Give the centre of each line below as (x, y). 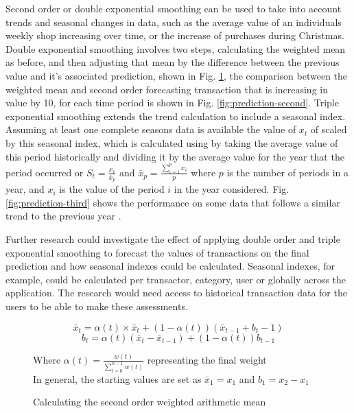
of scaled (329, 129)
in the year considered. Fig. (232, 189)
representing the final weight (207, 359)
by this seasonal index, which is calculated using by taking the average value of (172, 142)
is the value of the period (112, 189)
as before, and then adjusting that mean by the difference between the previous (173, 62)
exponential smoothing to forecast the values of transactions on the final (157, 252)
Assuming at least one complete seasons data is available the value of (151, 129)
